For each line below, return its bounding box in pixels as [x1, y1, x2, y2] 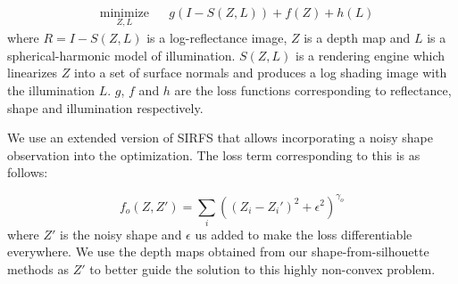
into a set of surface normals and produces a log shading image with [74, 63, 447, 82]
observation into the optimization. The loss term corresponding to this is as [7, 145, 421, 164]
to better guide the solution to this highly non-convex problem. [89, 260, 436, 279]
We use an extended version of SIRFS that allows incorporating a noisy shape [7, 128, 433, 147]
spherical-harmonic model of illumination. [7, 45, 236, 64]
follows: [7, 163, 48, 182]
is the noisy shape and [60, 224, 182, 243]
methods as [7, 260, 69, 279]
